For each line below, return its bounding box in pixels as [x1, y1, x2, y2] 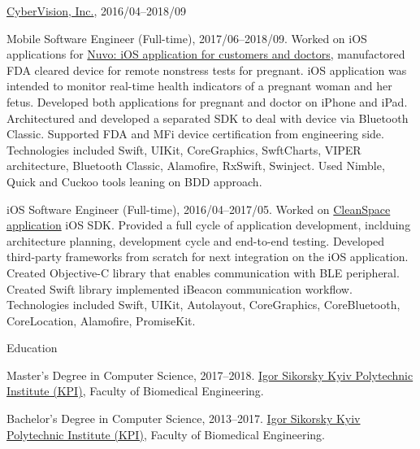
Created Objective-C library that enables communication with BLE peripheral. [6, 264, 400, 281]
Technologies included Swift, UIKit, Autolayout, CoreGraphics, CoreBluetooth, [6, 296, 401, 313]
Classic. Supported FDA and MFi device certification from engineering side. [6, 125, 384, 142]
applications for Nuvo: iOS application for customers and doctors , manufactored [6, 46, 405, 63]
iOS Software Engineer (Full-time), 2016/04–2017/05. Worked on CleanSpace [6, 200, 391, 217]
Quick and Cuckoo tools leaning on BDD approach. [6, 172, 262, 190]
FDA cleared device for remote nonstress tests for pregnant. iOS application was [6, 61, 407, 78]
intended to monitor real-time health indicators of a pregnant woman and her [6, 77, 392, 94]
